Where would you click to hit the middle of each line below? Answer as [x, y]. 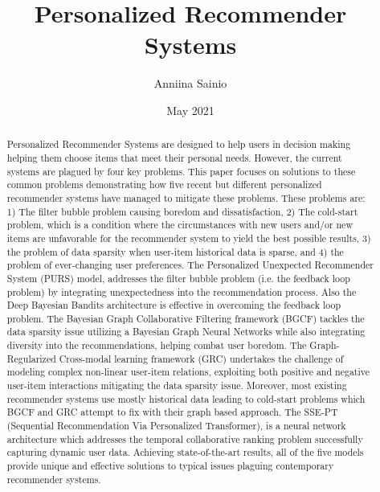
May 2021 [190, 110]
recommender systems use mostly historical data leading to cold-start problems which [186, 398]
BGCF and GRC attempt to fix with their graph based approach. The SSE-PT [172, 412]
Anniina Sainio [190, 83]
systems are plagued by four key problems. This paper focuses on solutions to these [181, 171]
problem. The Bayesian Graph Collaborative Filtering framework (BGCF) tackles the [186, 318]
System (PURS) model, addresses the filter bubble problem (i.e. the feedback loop [178, 278]
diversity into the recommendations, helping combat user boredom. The [157, 345]
